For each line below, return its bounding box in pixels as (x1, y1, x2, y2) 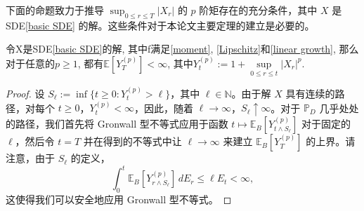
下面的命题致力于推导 (6, 3, 104, 17)
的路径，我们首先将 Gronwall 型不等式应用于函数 (6, 116, 228, 131)
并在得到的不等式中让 (83, 134, 182, 149)
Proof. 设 (6, 86, 45, 101)
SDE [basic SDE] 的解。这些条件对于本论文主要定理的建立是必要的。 (6, 18, 315, 32)
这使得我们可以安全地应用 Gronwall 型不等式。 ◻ (6, 192, 232, 207)
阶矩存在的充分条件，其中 (199, 3, 318, 17)
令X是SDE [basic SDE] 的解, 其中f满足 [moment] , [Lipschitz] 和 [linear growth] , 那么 (6, 41, 359, 56)
